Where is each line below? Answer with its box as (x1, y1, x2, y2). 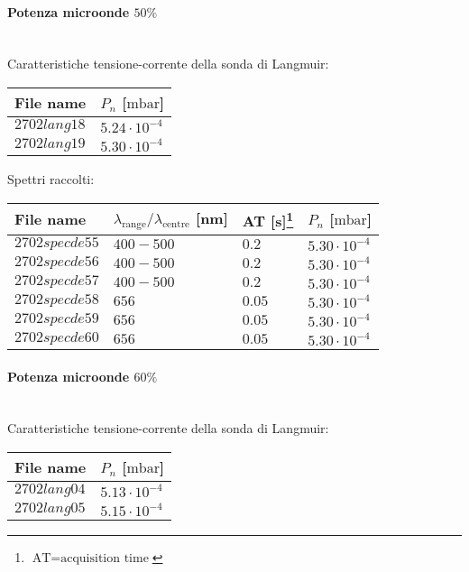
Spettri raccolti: (7, 169, 95, 188)
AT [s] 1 (242, 207, 294, 231)
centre (162, 219, 190, 230)
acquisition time (60, 551, 149, 565)
